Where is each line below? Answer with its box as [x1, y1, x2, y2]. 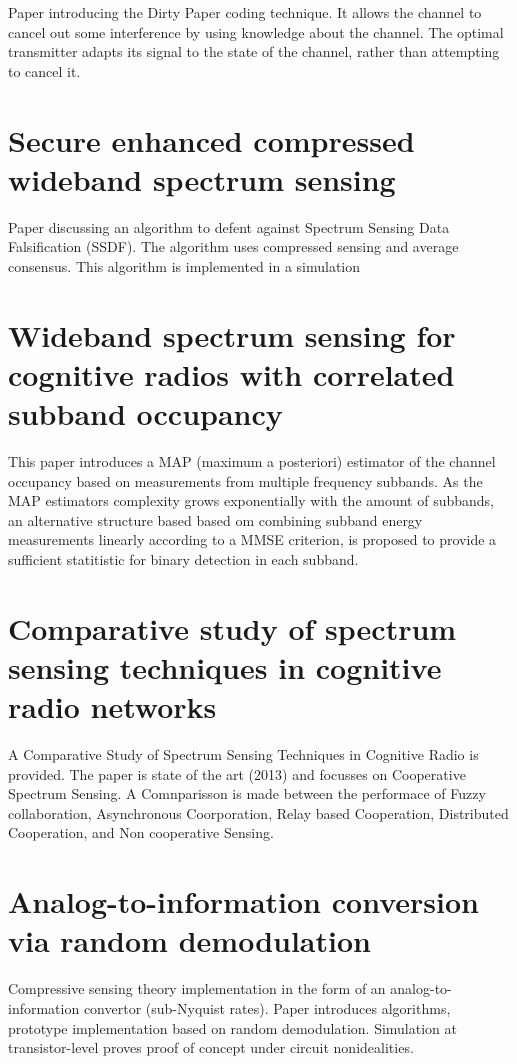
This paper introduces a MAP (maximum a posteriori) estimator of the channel [8, 450, 496, 471]
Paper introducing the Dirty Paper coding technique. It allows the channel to [8, 2, 482, 22]
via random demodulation [8, 920, 371, 961]
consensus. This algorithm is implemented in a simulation [8, 255, 361, 276]
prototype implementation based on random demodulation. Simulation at [8, 1017, 457, 1038]
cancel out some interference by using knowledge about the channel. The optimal [8, 21, 504, 42]
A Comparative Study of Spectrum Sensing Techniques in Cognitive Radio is [8, 744, 479, 765]
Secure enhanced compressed [8, 119, 415, 160]
